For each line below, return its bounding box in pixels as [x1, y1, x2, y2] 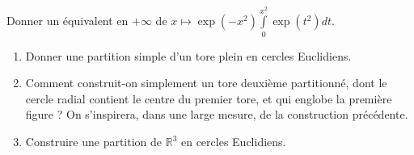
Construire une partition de [25, 133, 163, 150]
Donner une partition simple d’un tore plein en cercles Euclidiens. [25, 47, 352, 64]
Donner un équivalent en [6, 12, 129, 29]
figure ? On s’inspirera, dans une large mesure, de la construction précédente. [25, 106, 408, 123]
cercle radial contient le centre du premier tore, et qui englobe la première [25, 90, 392, 107]
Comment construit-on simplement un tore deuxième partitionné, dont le [25, 74, 387, 91]
